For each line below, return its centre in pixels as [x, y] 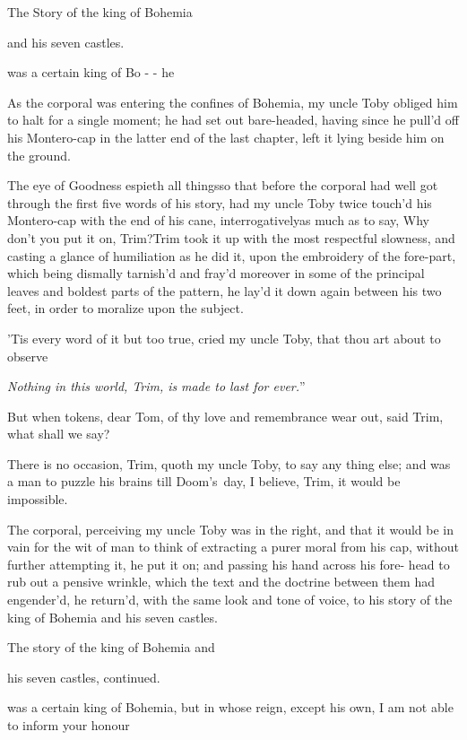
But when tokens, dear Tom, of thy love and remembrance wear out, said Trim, [225, 416]
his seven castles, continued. [84, 677]
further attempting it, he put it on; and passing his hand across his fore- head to [229, 564]
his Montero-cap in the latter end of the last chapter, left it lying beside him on [226, 137]
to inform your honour [69, 725]
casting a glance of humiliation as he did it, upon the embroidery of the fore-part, [232, 255]
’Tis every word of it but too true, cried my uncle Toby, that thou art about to [224, 338]
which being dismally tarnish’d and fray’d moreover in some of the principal [216, 273]
